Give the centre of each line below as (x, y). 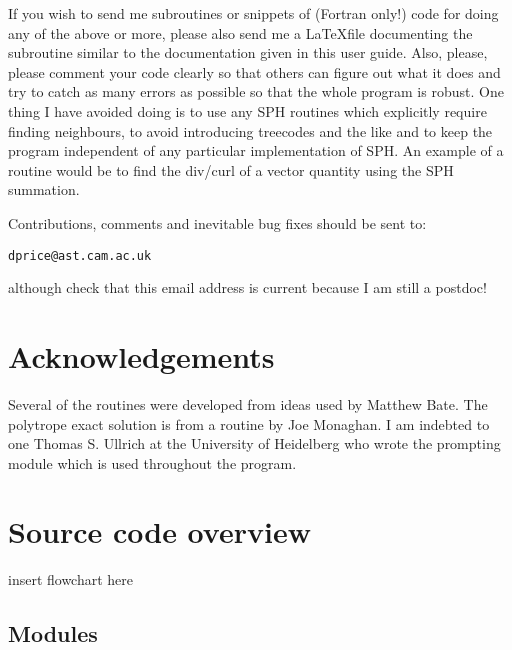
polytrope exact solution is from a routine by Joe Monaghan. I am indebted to (249, 423)
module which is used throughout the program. (152, 462)
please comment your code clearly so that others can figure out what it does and (254, 71)
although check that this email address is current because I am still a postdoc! (247, 287)
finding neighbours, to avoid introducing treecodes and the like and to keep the (250, 130)
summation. (44, 189)
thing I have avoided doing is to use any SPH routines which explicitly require (247, 110)
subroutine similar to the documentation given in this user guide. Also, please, (248, 52)
